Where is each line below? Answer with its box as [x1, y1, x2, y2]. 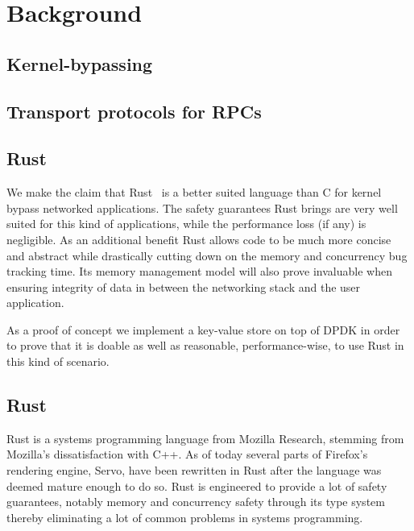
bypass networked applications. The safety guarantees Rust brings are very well [6, 199, 398, 216]
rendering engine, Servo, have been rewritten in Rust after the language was [6, 462, 382, 479]
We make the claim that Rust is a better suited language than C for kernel [6, 184, 382, 201]
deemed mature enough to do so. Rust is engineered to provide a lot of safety [6, 477, 387, 494]
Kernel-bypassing [6, 51, 153, 76]
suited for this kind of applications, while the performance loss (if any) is [6, 215, 366, 232]
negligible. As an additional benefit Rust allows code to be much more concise [6, 230, 391, 247]
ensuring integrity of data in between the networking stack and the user [6, 278, 361, 295]
